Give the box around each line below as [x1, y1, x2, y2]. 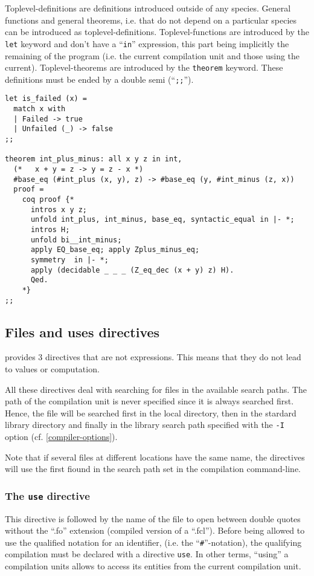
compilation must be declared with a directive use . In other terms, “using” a [5, 548, 289, 560]
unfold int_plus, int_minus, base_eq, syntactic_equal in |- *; [30, 215, 295, 224]
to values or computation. [5, 362, 100, 375]
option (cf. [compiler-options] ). [5, 430, 118, 443]
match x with [13, 105, 66, 114]
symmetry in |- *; [30, 255, 109, 264]
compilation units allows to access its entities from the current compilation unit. [5, 560, 301, 572]
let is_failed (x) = [5, 94, 88, 103]
